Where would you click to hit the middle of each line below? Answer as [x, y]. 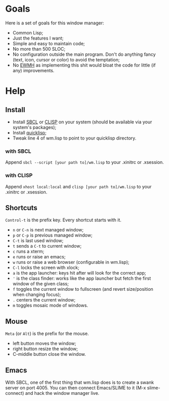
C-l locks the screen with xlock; [46, 268]
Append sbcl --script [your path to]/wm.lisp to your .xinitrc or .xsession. [84, 162]
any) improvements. [33, 70]
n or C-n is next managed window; [48, 230]
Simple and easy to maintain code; [49, 43]
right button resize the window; [45, 349]
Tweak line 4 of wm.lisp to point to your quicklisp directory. [74, 138]
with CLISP [19, 176]
